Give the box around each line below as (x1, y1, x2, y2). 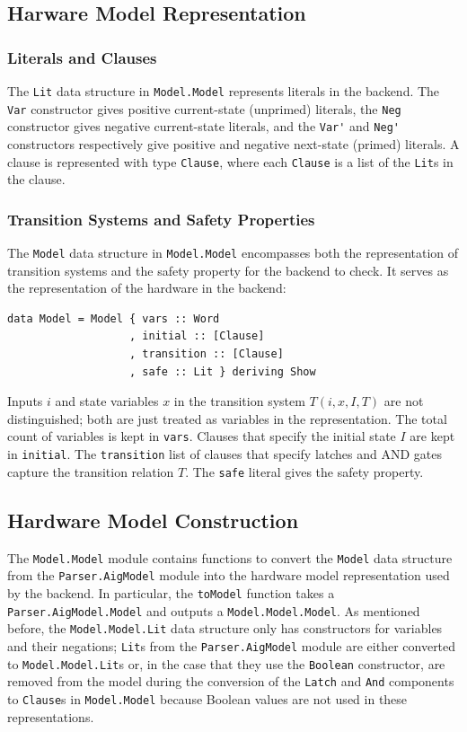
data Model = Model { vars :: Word (7, 312, 220, 325)
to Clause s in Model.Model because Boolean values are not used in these (7, 689, 408, 708)
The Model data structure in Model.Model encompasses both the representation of (7, 243, 459, 262)
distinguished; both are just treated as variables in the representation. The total (7, 409, 447, 428)
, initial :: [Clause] (129, 330, 265, 343)
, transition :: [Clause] (129, 348, 284, 361)
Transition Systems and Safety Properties (7, 207, 315, 230)
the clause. (7, 170, 66, 189)
